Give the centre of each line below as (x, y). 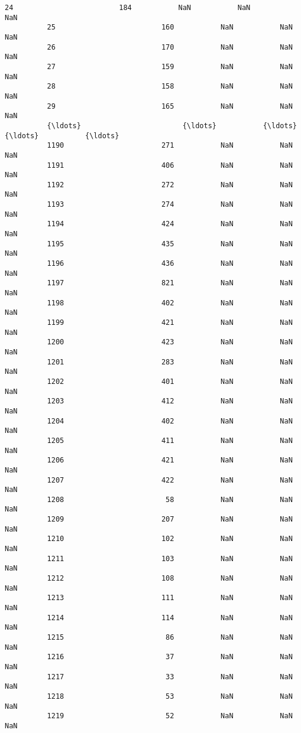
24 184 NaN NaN (128, 8)
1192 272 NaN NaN (170, 185)
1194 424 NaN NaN (170, 224)
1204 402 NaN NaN (170, 421)
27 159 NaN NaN (170, 66)
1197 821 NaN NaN (170, 283)
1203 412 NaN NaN (170, 401)
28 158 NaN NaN (170, 87)
